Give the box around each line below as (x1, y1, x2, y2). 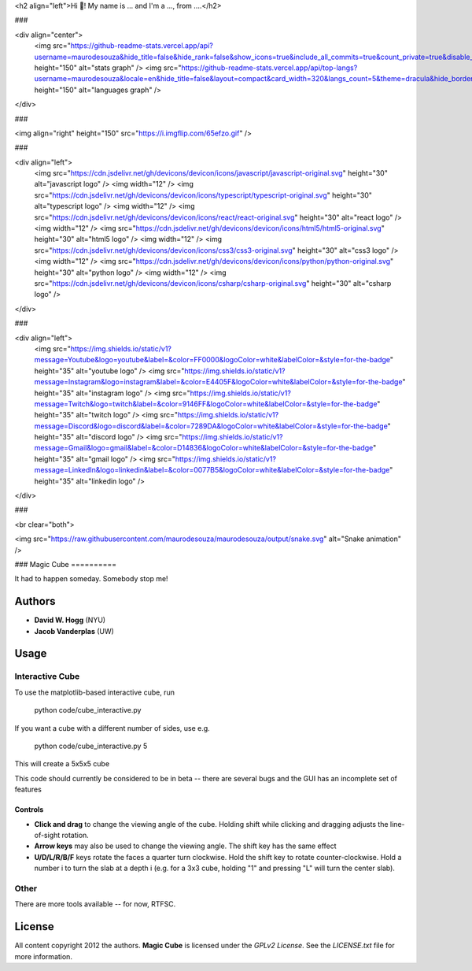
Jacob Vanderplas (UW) (34, 626, 114, 636)
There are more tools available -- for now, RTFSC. (14, 899, 176, 909)
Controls (14, 805, 44, 814)
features (14, 784, 42, 795)
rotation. (61, 830, 90, 839)
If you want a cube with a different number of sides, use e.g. (14, 723, 210, 732)
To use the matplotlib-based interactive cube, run (14, 687, 175, 697)
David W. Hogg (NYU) (34, 615, 106, 625)
